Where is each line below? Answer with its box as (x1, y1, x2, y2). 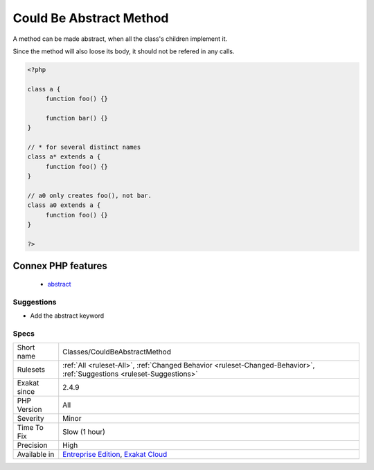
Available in (17, 450, 55, 460)
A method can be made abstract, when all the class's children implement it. (12, 35, 228, 43)
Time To (17, 423, 44, 433)
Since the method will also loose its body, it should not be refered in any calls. (12, 47, 235, 55)
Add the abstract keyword (30, 311, 105, 320)
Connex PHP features (12, 260, 107, 272)
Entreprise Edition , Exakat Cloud (62, 450, 168, 460)
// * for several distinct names (27, 143, 141, 152)
